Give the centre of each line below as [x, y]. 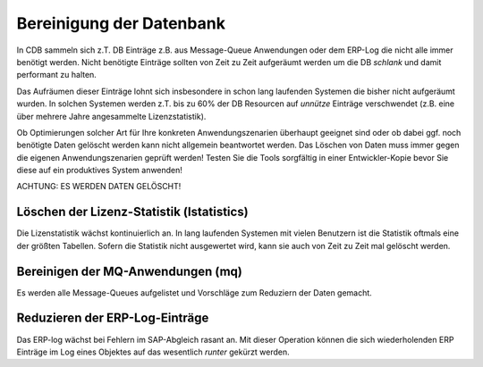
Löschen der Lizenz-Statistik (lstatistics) [133, 212]
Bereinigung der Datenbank [121, 23]
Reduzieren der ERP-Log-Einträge [113, 318]
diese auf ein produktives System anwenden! [100, 171]
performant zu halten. [57, 75]
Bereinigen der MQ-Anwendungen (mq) [130, 271]
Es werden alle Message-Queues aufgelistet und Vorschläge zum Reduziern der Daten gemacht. [195, 292]
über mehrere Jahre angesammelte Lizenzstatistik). [111, 116]
